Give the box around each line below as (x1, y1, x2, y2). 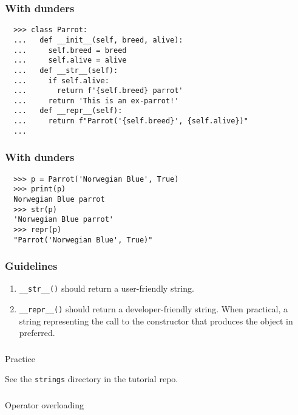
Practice (5, 352, 36, 365)
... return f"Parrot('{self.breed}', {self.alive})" (13, 117, 248, 126)
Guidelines (5, 258, 58, 273)
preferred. (19, 326, 55, 339)
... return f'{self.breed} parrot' (13, 86, 183, 95)
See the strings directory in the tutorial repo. (5, 372, 178, 385)
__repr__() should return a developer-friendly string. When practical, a (19, 303, 288, 315)
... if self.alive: (13, 76, 109, 85)
